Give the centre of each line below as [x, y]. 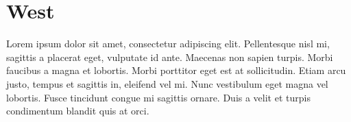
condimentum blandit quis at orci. [78, 111]
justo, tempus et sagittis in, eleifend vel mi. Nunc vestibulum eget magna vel [167, 83]
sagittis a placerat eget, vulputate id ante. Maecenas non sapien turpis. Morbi [170, 57]
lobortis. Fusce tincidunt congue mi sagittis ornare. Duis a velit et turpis [158, 97]
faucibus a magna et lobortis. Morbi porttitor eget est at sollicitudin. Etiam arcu [176, 70]
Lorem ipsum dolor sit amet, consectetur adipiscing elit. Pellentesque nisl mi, [168, 44]
